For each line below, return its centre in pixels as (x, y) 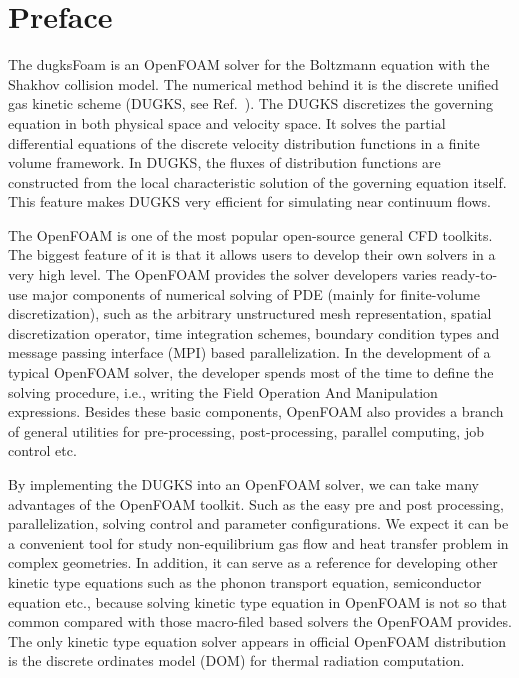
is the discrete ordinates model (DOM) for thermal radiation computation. (236, 660)
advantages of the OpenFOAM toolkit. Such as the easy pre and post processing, (256, 503)
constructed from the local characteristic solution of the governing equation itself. (257, 181)
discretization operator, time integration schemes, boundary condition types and (254, 332)
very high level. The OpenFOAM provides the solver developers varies (222, 274)
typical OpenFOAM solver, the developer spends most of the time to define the (251, 372)
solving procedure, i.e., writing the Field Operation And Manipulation (223, 391)
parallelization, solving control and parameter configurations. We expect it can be (258, 523)
